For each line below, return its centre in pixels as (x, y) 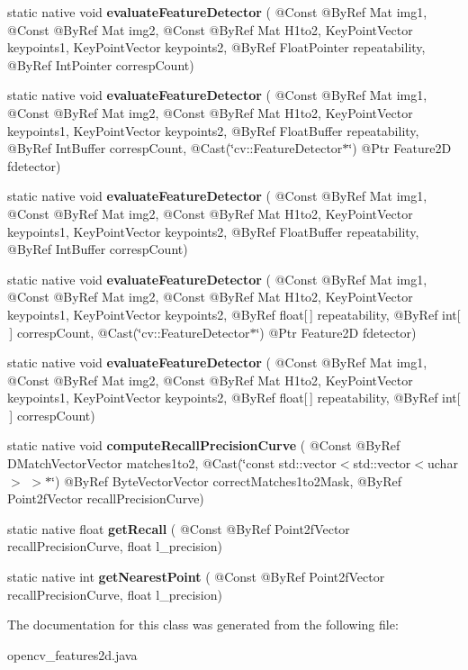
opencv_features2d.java (72, 654)
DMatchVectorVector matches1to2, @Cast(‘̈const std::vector (172, 463)
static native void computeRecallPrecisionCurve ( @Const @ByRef (204, 445)
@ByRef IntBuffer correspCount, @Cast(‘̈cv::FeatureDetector (175, 148)
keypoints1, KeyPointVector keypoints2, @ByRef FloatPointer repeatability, (216, 47)
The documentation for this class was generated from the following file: (203, 625)
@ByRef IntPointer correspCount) (101, 64)
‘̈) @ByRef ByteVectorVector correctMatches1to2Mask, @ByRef (226, 480)
